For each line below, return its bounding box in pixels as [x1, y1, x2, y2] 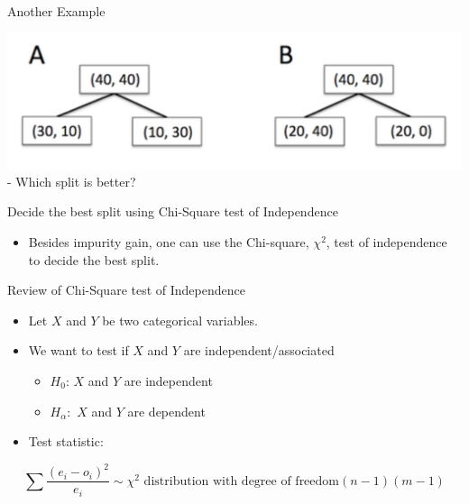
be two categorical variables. [102, 310, 258, 329]
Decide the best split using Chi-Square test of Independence [7, 202, 338, 221]
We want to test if [28, 341, 129, 360]
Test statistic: [28, 432, 104, 451]
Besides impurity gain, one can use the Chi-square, [28, 232, 309, 251]
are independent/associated [183, 341, 335, 360]
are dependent [127, 401, 206, 420]
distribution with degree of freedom [143, 474, 339, 488]
